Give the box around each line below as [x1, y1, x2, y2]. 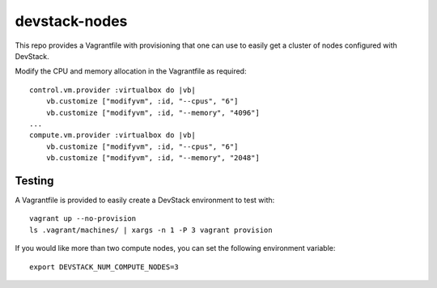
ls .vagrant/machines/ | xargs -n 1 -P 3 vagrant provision [29, 225, 273, 235]
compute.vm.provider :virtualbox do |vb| [29, 130, 196, 140]
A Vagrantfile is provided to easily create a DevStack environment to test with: [15, 195, 275, 205]
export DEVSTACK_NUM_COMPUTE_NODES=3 [29, 262, 180, 271]
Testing [15, 174, 54, 188]
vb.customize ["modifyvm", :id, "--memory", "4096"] [45, 108, 261, 117]
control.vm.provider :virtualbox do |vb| [29, 85, 196, 95]
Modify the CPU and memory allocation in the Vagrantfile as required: [15, 66, 247, 76]
